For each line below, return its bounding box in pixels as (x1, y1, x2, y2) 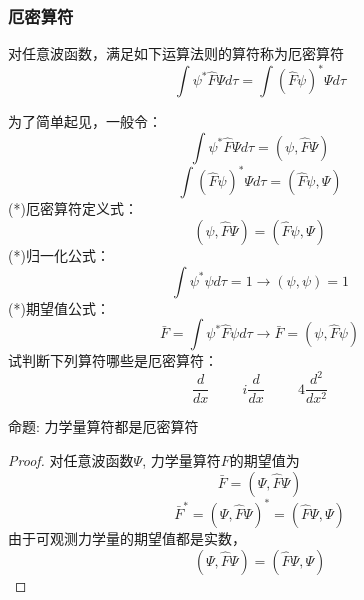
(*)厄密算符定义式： (8, 198, 138, 219)
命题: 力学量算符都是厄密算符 (8, 416, 199, 437)
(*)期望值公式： (8, 297, 110, 318)
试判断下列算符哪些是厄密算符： (8, 350, 218, 371)
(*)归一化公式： (8, 245, 110, 265)
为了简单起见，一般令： (8, 111, 162, 132)
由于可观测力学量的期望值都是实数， (8, 528, 246, 549)
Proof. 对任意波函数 (8, 449, 134, 470)
